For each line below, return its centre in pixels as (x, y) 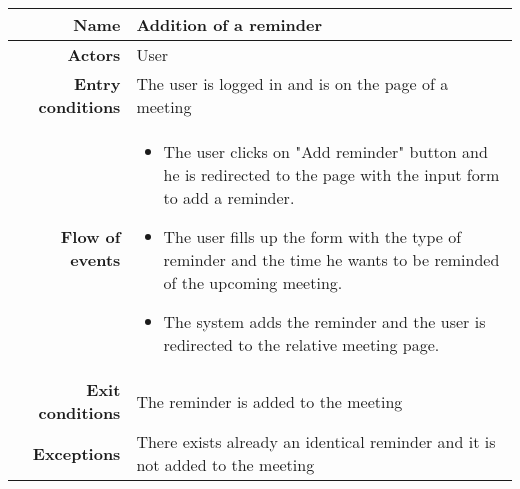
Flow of (90, 236)
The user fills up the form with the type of (312, 236)
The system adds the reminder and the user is (324, 321)
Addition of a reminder (229, 24)
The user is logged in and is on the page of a (292, 83)
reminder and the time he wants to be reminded (331, 259)
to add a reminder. (229, 197)
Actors (94, 54)
